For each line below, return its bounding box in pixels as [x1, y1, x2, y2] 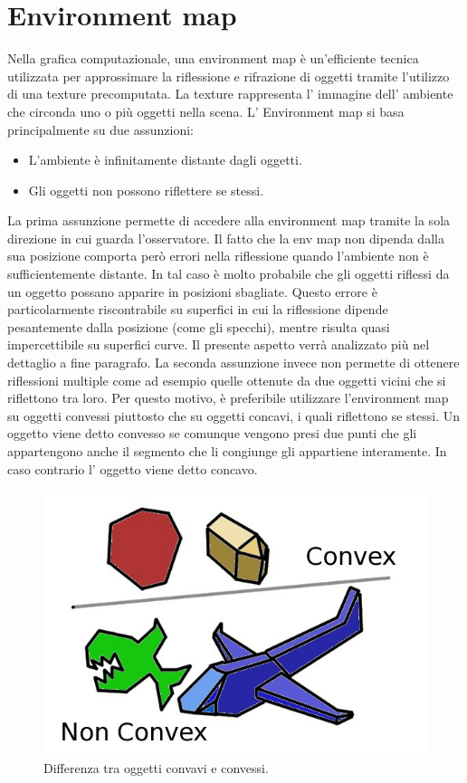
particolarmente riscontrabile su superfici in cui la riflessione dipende [7, 300, 388, 319]
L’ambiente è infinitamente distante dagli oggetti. [28, 150, 302, 169]
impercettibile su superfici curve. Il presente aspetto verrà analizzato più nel [7, 335, 430, 354]
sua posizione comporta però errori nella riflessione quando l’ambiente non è [7, 246, 429, 265]
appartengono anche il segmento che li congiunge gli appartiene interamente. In [7, 442, 447, 460]
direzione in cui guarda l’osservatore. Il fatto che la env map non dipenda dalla [7, 228, 444, 247]
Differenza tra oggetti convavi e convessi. [43, 758, 269, 777]
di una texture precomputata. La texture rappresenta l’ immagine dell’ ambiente [7, 84, 453, 103]
